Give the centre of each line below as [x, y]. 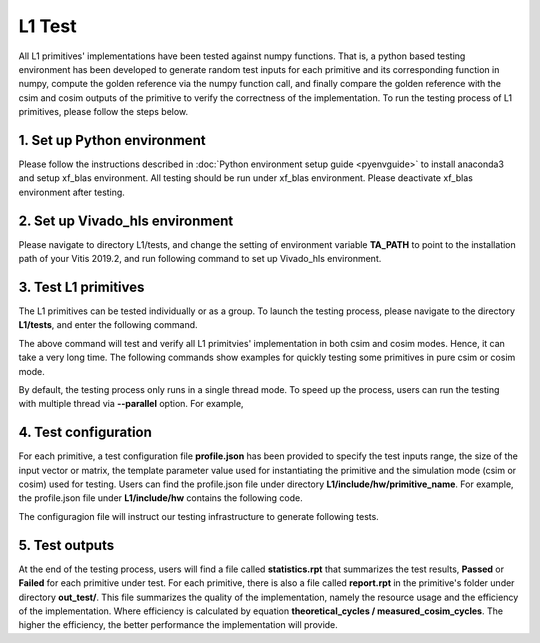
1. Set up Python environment [112, 140]
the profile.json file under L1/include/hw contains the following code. [161, 498]
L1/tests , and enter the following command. [108, 325]
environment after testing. [71, 192]
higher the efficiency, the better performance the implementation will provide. [178, 625]
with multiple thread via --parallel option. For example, [131, 404]
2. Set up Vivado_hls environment [126, 220]
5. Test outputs [66, 545]
